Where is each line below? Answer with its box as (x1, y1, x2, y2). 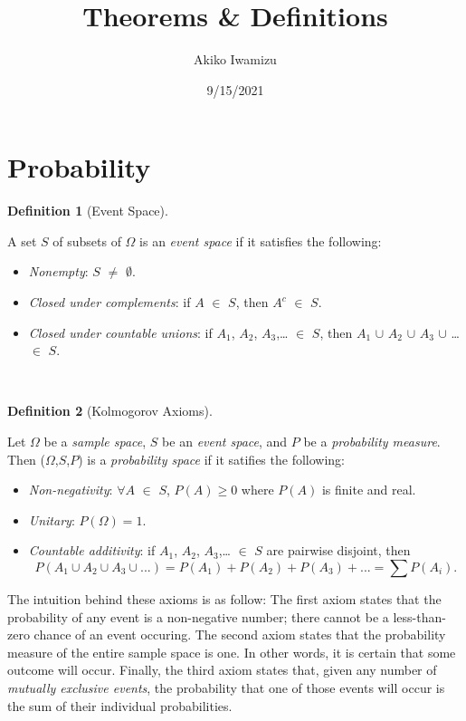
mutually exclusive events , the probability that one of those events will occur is (7, 678, 445, 697)
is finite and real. (321, 480, 416, 499)
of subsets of (52, 231, 121, 250)
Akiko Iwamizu (194, 50, 277, 69)
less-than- (393, 607, 446, 626)
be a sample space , (43, 432, 147, 450)
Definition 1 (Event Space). (7, 201, 168, 220)
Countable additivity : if (28, 541, 156, 560)
